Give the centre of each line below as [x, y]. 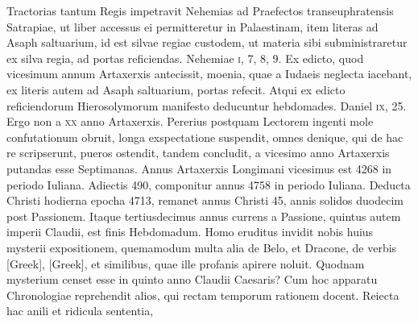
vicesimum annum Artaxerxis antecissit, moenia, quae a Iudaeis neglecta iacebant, [209, 74]
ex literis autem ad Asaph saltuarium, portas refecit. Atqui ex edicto [176, 89]
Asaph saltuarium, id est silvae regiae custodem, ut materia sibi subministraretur [207, 42]
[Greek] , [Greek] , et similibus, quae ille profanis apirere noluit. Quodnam [186, 263]
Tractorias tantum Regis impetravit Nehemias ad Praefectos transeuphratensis [200, 10]
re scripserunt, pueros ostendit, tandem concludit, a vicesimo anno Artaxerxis [198, 153]
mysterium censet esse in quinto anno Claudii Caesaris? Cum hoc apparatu [192, 279]
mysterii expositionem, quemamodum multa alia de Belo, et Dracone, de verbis [202, 247]
